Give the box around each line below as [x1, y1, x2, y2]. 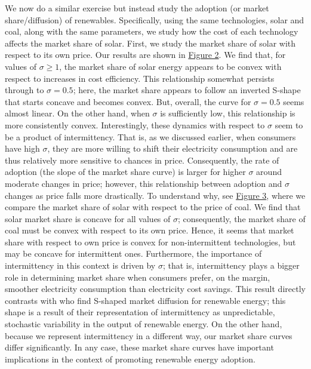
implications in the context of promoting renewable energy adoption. [5, 352, 255, 365]
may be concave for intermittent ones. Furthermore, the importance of [5, 247, 262, 260]
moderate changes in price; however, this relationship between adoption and [5, 177, 282, 189]
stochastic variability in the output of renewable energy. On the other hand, [5, 318, 282, 330]
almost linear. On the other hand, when [5, 107, 150, 119]
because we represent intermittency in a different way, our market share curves [5, 329, 292, 342]
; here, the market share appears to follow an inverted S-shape [73, 84, 301, 96]
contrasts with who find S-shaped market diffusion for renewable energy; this [5, 294, 286, 306]
